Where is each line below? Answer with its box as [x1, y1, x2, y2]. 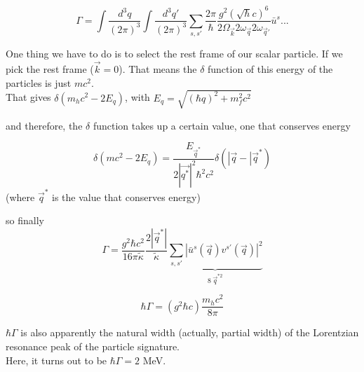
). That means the [119, 62, 197, 76]
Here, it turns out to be [6, 352, 107, 367]
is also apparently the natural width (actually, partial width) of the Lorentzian [20, 325, 359, 340]
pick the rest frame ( [6, 62, 94, 76]
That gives [6, 90, 51, 104]
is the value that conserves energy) [52, 189, 201, 204]
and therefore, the [6, 118, 83, 132]
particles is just [6, 75, 72, 90]
